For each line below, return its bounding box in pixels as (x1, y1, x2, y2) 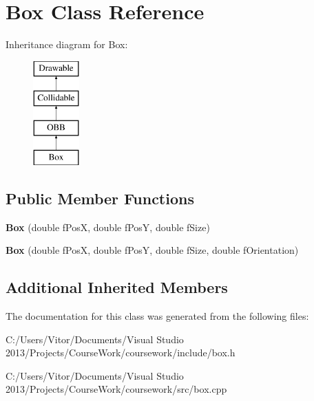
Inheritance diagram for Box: (6, 37, 128, 52)
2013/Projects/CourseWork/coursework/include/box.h (6, 345, 235, 360)
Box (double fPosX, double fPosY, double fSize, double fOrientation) (6, 243, 299, 257)
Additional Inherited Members (6, 277, 228, 298)
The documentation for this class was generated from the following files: (6, 309, 309, 323)
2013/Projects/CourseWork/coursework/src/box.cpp (6, 382, 227, 396)
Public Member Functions (6, 187, 194, 208)
